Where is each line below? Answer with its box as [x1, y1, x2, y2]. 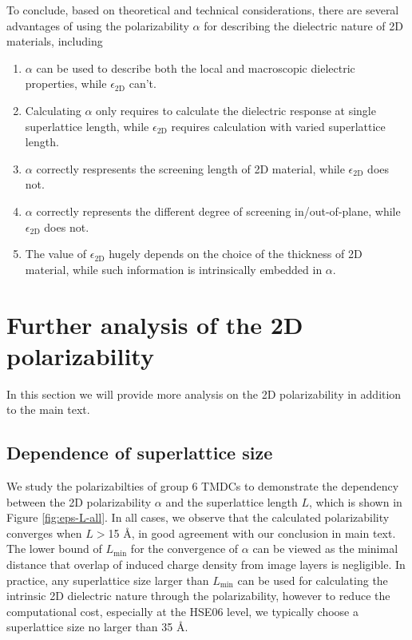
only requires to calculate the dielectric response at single [96, 101, 376, 118]
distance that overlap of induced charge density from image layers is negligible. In [6, 555, 406, 572]
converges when [6, 524, 82, 541]
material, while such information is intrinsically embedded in [25, 260, 323, 277]
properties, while [25, 75, 107, 92]
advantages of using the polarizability [6, 17, 189, 34]
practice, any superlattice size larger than [6, 571, 209, 588]
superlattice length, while [25, 117, 149, 134]
